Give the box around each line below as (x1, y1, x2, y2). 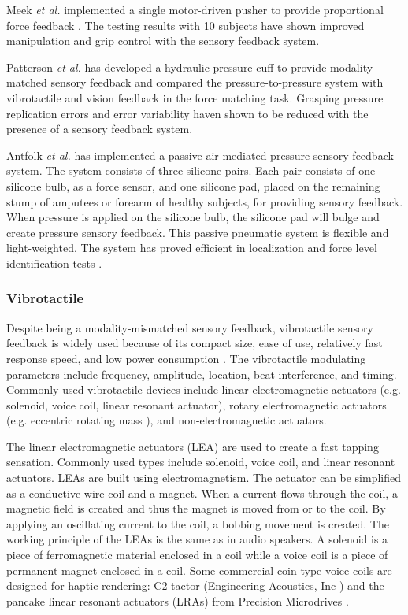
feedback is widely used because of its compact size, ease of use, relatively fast (6, 335, 383, 351)
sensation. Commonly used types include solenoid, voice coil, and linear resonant (6, 454, 395, 470)
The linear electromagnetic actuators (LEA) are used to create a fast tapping (6, 438, 379, 454)
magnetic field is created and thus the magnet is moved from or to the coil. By (6, 500, 386, 517)
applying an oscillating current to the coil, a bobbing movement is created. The (6, 515, 389, 532)
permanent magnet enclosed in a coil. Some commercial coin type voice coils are (6, 561, 392, 578)
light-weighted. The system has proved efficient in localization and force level (6, 239, 377, 256)
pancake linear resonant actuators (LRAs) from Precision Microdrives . (6, 592, 349, 609)
